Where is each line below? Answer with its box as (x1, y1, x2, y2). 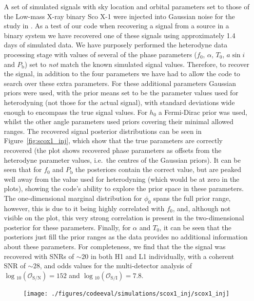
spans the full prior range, (153, 193, 231, 203)
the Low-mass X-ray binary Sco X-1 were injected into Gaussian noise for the (4, 11, 235, 21)
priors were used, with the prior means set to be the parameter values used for (4, 87, 238, 98)
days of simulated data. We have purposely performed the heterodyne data (4, 40, 228, 50)
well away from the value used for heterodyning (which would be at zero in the (4, 173, 239, 184)
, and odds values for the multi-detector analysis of (40, 260, 192, 271)
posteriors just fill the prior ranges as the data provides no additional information (4, 232, 248, 242)
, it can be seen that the (159, 222, 232, 232)
